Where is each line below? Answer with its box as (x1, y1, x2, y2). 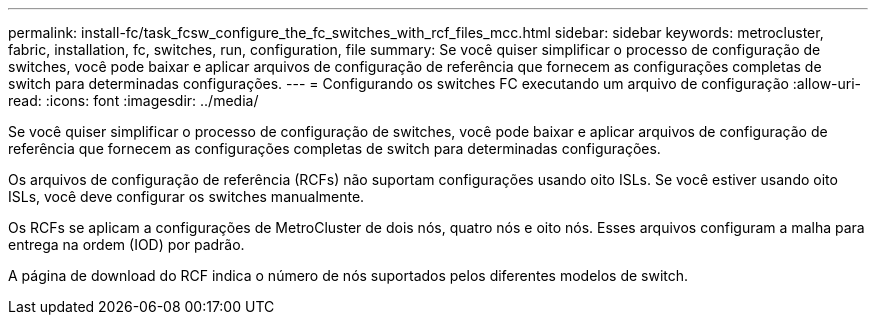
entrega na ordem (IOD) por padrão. (8, 236, 245, 253)
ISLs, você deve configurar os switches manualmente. (8, 188, 365, 205)
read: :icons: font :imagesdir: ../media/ (8, 92, 259, 109)
